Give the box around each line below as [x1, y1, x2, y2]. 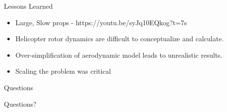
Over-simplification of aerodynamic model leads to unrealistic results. [15, 49, 223, 60]
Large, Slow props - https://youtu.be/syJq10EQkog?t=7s [15, 17, 187, 27]
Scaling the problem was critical [15, 66, 111, 76]
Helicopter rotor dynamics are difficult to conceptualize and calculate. [15, 33, 224, 44]
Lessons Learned [4, 1, 53, 11]
